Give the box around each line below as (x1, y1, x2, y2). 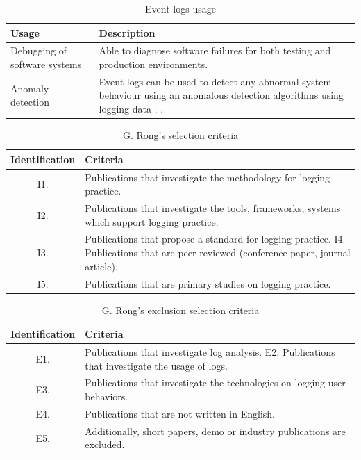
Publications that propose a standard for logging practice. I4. (85, 231, 346, 246)
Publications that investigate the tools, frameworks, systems (85, 201, 341, 215)
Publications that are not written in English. (85, 406, 275, 420)
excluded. (85, 437, 125, 452)
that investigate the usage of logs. (85, 358, 228, 372)
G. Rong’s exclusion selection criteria (101, 302, 260, 317)
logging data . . (99, 101, 164, 116)
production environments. (99, 57, 208, 72)
